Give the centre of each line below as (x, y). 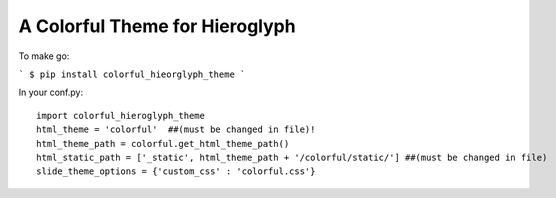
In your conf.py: (51, 92)
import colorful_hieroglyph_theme (120, 115)
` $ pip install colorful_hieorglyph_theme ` (132, 74)
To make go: (44, 56)
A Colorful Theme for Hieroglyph (157, 26)
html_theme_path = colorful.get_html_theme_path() (163, 143)
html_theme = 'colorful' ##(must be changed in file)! (176, 129)
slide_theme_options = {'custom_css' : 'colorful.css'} (176, 171)
